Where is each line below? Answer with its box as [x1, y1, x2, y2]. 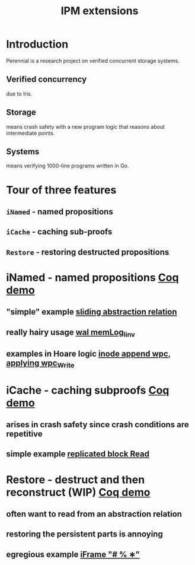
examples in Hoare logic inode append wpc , [6, 349, 171, 359]
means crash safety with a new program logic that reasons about [6, 123, 165, 130]
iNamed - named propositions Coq [6, 271, 179, 284]
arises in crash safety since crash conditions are [6, 420, 190, 430]
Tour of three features [6, 183, 117, 196]
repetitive [6, 429, 43, 439]
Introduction [6, 37, 69, 51]
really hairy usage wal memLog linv [6, 327, 135, 339]
